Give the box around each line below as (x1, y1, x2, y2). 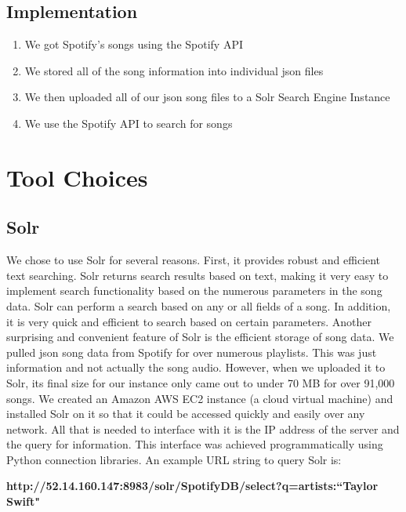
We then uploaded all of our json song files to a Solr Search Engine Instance (24, 89, 390, 105)
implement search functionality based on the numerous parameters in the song (6, 282, 382, 299)
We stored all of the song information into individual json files (24, 62, 324, 78)
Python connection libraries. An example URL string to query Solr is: (6, 451, 342, 467)
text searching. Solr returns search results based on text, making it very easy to (6, 267, 389, 283)
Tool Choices (6, 161, 148, 193)
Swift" (6, 493, 40, 510)
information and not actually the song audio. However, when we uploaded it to (6, 359, 386, 376)
